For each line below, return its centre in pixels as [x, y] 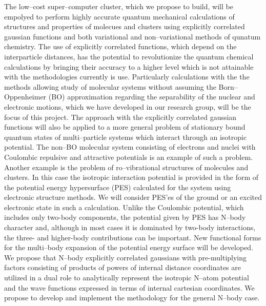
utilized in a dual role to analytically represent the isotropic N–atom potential [127, 278]
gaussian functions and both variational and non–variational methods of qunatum [132, 36]
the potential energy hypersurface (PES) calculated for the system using [118, 187]
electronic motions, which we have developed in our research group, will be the [128, 106]
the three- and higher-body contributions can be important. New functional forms [133, 237]
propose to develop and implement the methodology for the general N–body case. [132, 298]
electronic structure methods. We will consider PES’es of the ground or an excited [133, 197]
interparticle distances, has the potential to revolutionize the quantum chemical [129, 56]
